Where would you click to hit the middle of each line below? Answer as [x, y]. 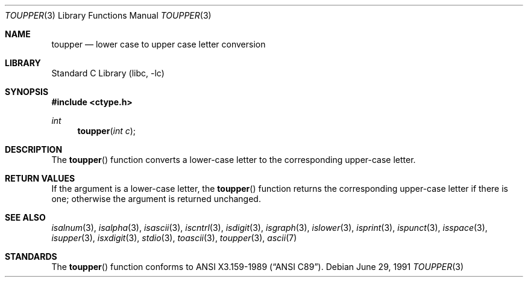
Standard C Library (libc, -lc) [108, 73]
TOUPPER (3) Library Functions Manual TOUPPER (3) [108, 15]
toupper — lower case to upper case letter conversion [159, 44]
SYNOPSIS [27, 92]
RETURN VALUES [40, 178]
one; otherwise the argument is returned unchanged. [156, 199]
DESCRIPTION [34, 149]
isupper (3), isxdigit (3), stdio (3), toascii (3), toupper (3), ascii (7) [174, 238]
